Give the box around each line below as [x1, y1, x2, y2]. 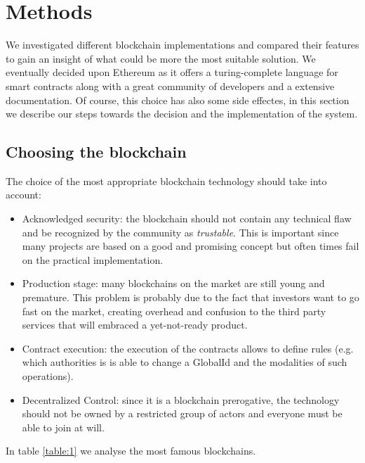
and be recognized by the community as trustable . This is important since [22, 224, 339, 239]
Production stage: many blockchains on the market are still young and [22, 276, 325, 291]
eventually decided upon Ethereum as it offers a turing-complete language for [6, 65, 338, 80]
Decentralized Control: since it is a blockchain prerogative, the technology [22, 392, 340, 407]
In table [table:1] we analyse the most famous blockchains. [6, 443, 256, 458]
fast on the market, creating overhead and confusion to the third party [22, 303, 326, 318]
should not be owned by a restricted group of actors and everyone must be [22, 406, 343, 421]
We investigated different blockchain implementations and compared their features [6, 37, 359, 52]
